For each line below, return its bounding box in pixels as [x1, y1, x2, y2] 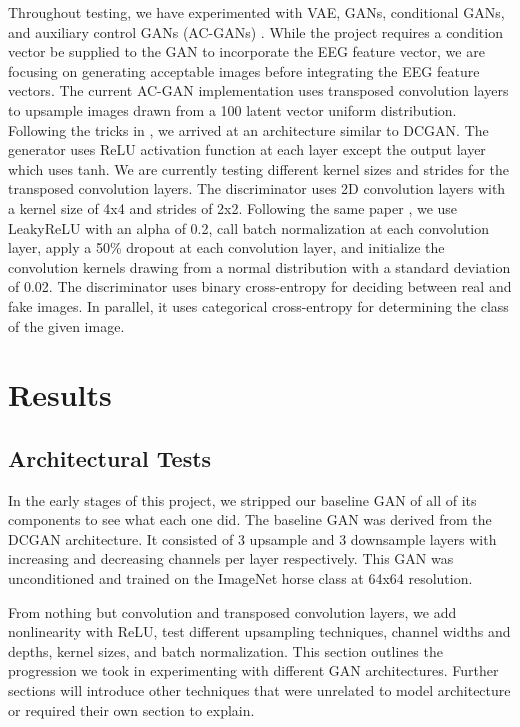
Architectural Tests [8, 442, 212, 473]
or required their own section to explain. [8, 699, 255, 720]
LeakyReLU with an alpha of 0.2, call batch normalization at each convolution [8, 217, 489, 238]
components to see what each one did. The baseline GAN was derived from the [8, 509, 492, 530]
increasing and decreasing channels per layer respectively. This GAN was [8, 548, 454, 569]
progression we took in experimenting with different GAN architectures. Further [8, 660, 499, 681]
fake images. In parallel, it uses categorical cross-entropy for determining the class [8, 295, 509, 316]
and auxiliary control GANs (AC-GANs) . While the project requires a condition [8, 21, 503, 42]
